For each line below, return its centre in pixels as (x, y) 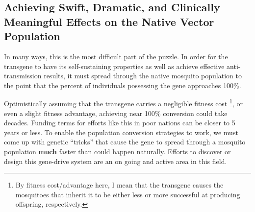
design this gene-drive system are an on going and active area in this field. (115, 161)
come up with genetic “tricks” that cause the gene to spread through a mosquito (125, 142)
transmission (23, 76)
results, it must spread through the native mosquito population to (143, 76)
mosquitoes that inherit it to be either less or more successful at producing (128, 194)
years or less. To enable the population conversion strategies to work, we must (121, 132)
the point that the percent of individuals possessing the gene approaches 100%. (123, 85)
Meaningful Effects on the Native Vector (109, 21)
